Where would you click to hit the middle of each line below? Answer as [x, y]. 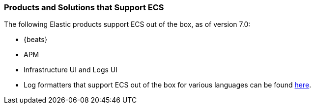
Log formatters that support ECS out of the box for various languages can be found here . [168, 85]
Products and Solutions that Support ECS [84, 7]
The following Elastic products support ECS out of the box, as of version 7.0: [127, 24]
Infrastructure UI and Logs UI [71, 70]
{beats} [36, 40]
